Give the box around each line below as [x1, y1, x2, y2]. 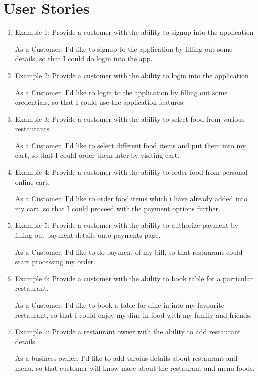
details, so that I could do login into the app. [15, 53, 153, 64]
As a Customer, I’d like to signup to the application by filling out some [15, 43, 233, 54]
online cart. [15, 176, 50, 187]
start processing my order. [15, 256, 96, 267]
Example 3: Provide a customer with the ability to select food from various [15, 113, 245, 124]
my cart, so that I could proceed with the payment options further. [15, 203, 220, 213]
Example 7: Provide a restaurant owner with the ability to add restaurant [15, 326, 241, 337]
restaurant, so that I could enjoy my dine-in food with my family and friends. [15, 309, 252, 320]
